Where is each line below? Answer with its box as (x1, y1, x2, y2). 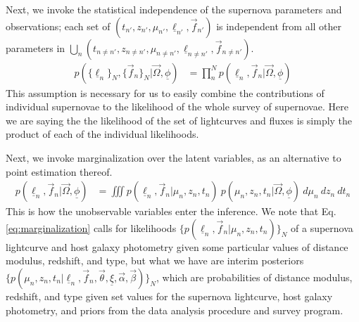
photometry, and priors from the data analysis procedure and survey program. (6, 302, 344, 317)
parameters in (6, 40, 65, 55)
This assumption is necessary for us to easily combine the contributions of (6, 85, 325, 100)
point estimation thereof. (6, 164, 113, 179)
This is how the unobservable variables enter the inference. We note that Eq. (6, 204, 336, 219)
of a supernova (291, 220, 353, 235)
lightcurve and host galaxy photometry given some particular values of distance (6, 239, 348, 254)
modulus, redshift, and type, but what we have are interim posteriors (6, 253, 304, 268)
